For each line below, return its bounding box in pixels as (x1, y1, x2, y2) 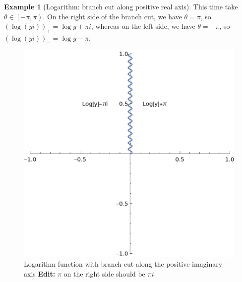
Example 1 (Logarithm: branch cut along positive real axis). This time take (4, 1, 238, 11)
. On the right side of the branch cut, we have (43, 11, 182, 21)
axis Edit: (24, 268, 56, 279)
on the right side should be (63, 268, 145, 279)
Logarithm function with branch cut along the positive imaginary (24, 259, 223, 269)
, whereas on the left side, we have (91, 21, 195, 31)
